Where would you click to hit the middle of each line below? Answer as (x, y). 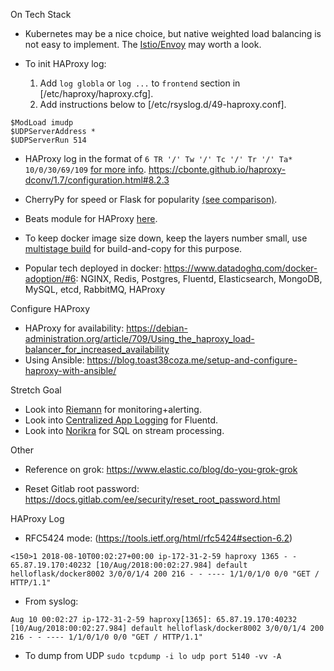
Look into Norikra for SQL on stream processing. (124, 430)
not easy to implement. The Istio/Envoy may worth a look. (143, 44)
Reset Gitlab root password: (82, 488)
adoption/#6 (50, 278)
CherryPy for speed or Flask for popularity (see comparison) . (151, 199)
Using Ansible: (54, 360)
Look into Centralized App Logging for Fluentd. (121, 420)
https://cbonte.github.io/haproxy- (217, 169)
